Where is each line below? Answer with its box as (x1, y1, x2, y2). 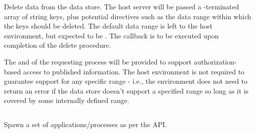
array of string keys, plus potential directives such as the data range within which (4, 11, 251, 21)
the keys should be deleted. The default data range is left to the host (4, 21, 212, 31)
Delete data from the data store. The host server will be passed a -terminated (4, 1, 239, 11)
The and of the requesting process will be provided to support (4, 56, 192, 66)
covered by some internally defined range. (4, 95, 129, 105)
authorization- (194, 56, 237, 66)
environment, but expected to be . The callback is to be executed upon (4, 30, 219, 40)
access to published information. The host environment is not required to (23, 66, 245, 76)
